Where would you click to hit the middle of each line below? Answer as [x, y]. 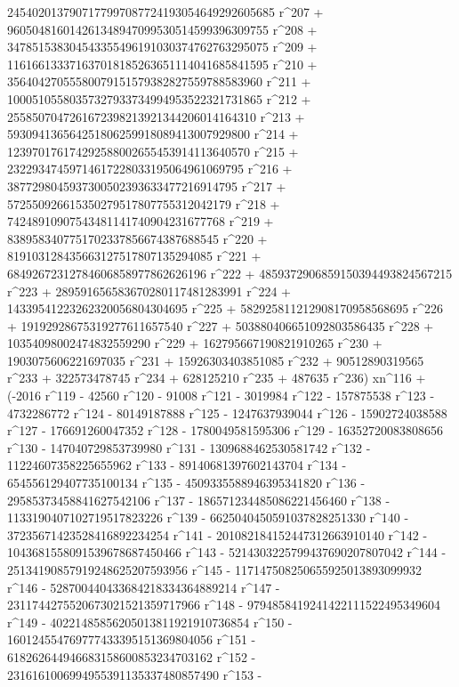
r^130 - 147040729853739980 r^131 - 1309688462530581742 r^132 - [189, 447]
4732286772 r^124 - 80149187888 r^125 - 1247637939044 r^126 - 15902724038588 [227, 412]
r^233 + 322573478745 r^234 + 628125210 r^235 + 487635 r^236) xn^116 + [217, 378]
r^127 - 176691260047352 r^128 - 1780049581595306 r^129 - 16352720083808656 [225, 430]
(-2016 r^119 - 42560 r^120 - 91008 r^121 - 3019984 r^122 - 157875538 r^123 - [221, 396]
